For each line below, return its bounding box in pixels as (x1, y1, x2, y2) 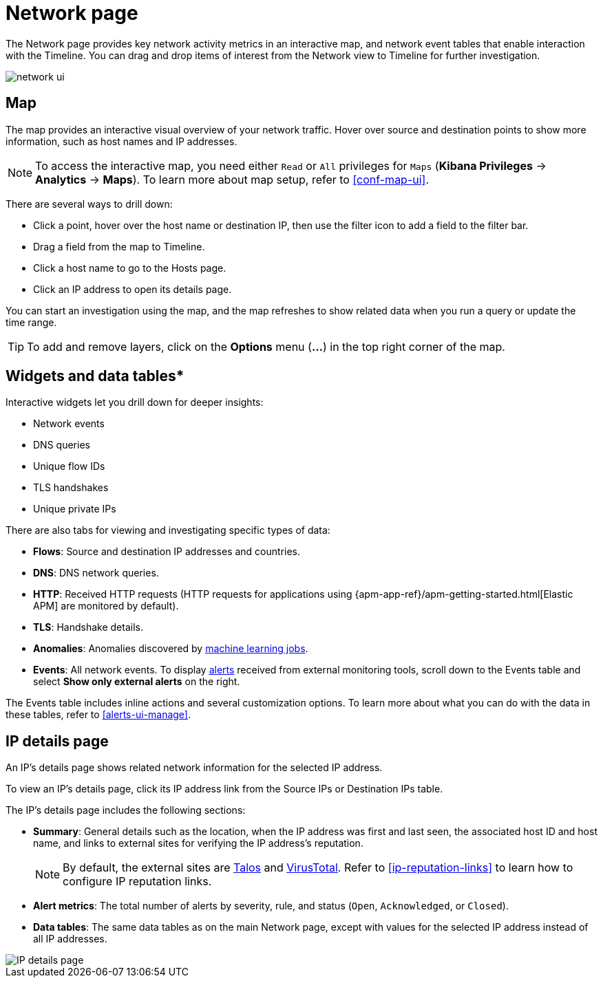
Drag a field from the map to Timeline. (33, 240, 205, 252)
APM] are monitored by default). (33, 600, 179, 612)
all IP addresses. (33, 933, 107, 945)
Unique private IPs (33, 503, 116, 515)
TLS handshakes (33, 482, 109, 494)
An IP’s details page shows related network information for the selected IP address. (6, 761, 383, 774)
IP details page (6, 732, 109, 750)
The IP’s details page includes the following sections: (6, 804, 246, 817)
